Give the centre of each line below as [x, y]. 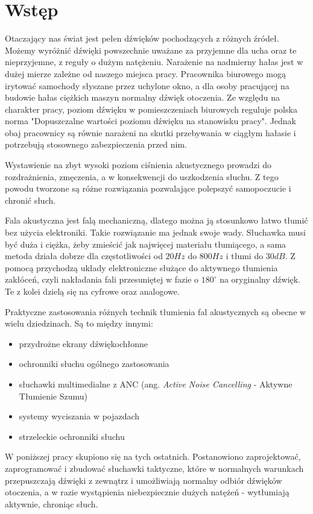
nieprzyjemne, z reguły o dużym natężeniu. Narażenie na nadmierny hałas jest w [154, 62]
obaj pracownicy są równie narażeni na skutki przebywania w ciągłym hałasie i [150, 132]
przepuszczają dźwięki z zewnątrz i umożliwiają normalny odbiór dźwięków [144, 480]
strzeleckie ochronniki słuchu [72, 436]
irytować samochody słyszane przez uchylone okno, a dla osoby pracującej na [147, 85]
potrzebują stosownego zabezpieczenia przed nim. [96, 144]
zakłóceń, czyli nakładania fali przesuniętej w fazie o [102, 279]
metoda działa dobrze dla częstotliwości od [84, 256]
